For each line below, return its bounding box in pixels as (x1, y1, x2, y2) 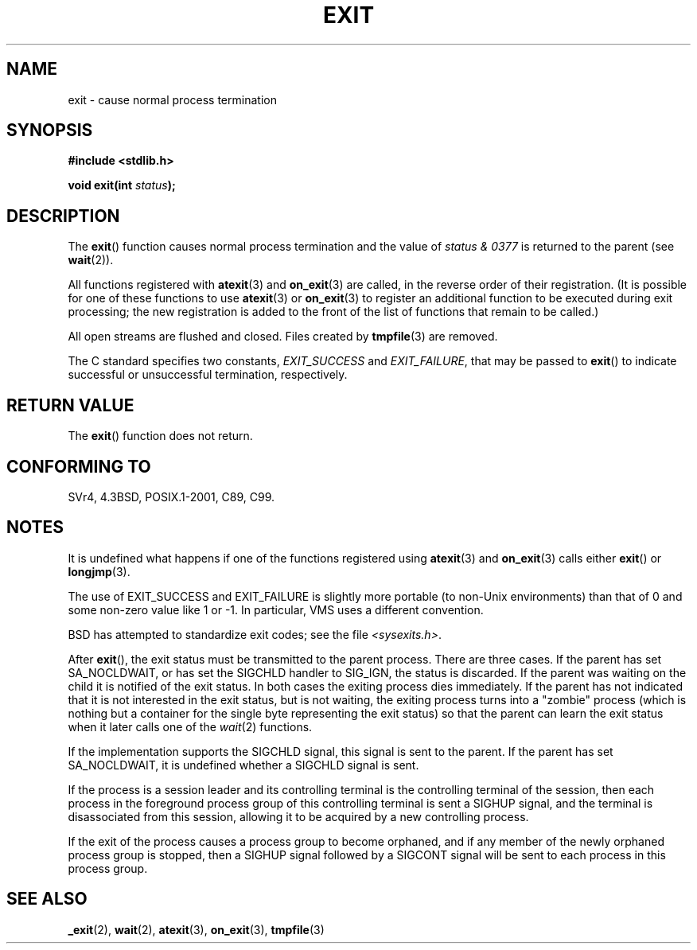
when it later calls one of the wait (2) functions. (68, 719, 313, 734)
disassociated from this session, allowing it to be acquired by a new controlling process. (68, 809, 529, 823)
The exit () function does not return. (68, 429, 253, 443)
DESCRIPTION (6, 205, 120, 226)
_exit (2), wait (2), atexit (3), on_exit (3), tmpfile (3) (68, 922, 325, 936)
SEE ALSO (6, 889, 88, 909)
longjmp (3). (68, 564, 130, 578)
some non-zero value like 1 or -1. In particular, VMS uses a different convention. (68, 602, 484, 617)
